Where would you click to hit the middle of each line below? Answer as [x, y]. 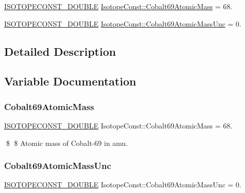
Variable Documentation [70, 81]
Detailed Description [60, 51]
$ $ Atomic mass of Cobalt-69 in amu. [67, 143]
